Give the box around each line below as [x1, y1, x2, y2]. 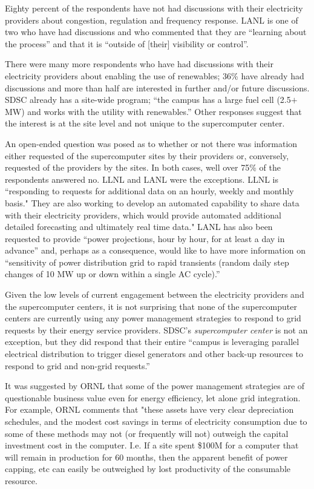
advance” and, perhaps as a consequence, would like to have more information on [5, 244, 306, 257]
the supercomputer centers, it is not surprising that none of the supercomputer [5, 300, 297, 312]
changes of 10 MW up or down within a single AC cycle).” [5, 267, 220, 280]
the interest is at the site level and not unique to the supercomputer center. [5, 117, 285, 130]
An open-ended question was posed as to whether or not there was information [5, 137, 298, 149]
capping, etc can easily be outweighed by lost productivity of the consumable [5, 462, 290, 475]
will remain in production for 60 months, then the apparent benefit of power [5, 450, 288, 463]
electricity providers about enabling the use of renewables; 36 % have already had [5, 69, 304, 82]
